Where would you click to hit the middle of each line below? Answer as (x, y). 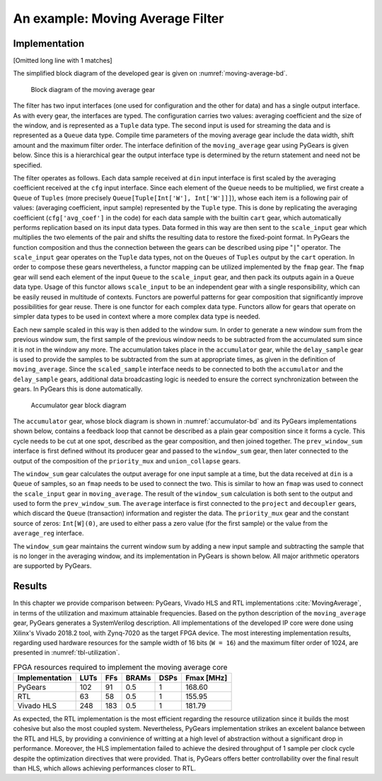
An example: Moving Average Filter (118, 18)
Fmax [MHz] (206, 678)
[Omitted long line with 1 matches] (63, 61)
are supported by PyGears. (52, 566)
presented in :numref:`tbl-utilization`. (66, 653)
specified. (28, 165)
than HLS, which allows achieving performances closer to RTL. (104, 768)
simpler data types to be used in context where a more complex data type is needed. (137, 317)
